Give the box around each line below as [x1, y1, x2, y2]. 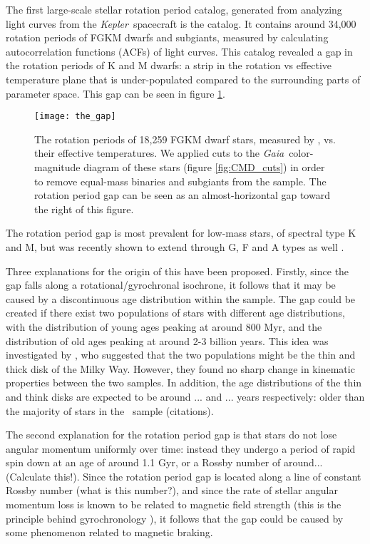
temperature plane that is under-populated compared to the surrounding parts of [6, 71, 361, 86]
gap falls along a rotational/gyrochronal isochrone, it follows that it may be [6, 277, 336, 292]
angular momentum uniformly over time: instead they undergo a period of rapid [6, 441, 356, 456]
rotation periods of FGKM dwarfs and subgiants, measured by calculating [6, 30, 329, 45]
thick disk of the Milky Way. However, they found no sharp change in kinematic [6, 361, 355, 376]
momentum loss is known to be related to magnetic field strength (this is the [6, 497, 341, 512]
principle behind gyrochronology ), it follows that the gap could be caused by [6, 510, 344, 525]
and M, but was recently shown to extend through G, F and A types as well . [6, 239, 344, 254]
